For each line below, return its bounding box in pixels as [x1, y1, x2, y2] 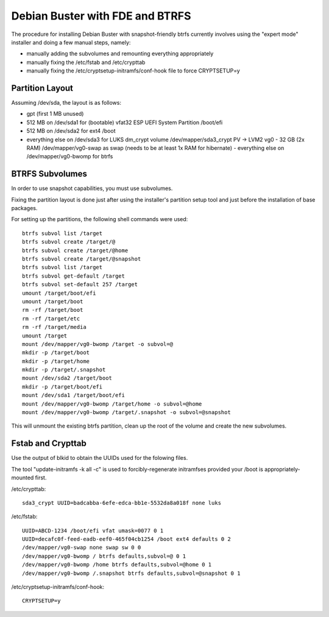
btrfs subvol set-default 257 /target [22, 281, 138, 288]
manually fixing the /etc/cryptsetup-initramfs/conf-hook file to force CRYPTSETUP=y [26, 67, 240, 74]
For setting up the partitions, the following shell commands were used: [11, 216, 188, 223]
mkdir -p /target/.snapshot [22, 366, 106, 373]
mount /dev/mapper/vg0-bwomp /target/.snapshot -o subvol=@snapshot [22, 409, 231, 416]
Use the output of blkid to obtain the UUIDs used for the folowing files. [11, 454, 188, 462]
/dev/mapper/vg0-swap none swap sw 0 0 [22, 544, 141, 551]
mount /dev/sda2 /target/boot [22, 375, 113, 382]
